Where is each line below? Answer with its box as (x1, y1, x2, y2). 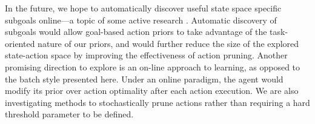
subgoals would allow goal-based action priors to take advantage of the (5, 25, 267, 38)
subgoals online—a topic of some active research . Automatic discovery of (5, 13, 277, 26)
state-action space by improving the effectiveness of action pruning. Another (5, 49, 288, 61)
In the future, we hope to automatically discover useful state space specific (5, 2, 282, 14)
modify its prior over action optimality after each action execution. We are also (5, 84, 299, 97)
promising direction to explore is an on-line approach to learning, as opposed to (5, 60, 300, 73)
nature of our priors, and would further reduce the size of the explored (38, 37, 299, 49)
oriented (5, 37, 35, 49)
